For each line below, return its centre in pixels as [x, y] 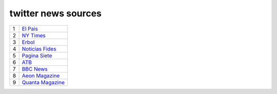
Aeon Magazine [41, 76]
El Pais [30, 29]
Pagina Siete [37, 55]
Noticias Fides [39, 49]
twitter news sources [56, 13]
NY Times [34, 35]
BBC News [35, 69]
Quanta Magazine [43, 82]
